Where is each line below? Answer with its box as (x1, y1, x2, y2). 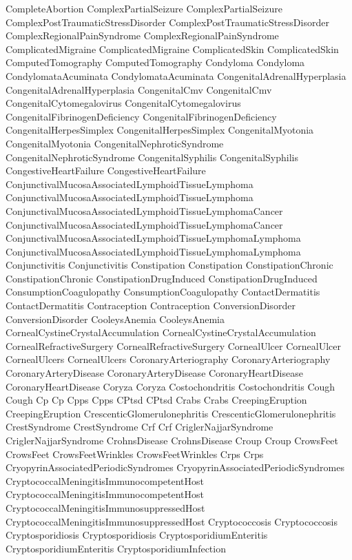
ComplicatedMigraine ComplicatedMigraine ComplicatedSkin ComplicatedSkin (6, 41, 339, 56)
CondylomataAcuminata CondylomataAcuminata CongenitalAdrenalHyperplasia (6, 68, 346, 83)
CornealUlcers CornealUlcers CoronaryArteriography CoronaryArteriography (6, 352, 331, 366)
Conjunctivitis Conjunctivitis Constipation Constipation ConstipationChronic (6, 258, 333, 272)
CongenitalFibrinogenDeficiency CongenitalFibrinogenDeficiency (6, 109, 277, 123)
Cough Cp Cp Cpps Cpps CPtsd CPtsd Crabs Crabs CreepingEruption (6, 393, 307, 407)
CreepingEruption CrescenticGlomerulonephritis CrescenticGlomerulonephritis (6, 406, 336, 420)
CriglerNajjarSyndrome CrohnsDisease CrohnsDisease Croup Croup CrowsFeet (6, 433, 338, 447)
